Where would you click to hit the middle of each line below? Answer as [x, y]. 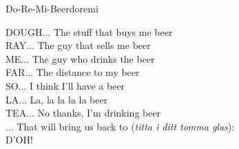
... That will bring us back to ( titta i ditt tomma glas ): [120, 126]
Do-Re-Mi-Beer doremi [52, 8]
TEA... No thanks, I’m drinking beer [83, 113]
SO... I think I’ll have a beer [65, 85]
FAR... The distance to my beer [73, 72]
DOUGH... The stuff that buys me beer [89, 31]
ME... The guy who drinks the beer [80, 58]
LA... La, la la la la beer [57, 99]
